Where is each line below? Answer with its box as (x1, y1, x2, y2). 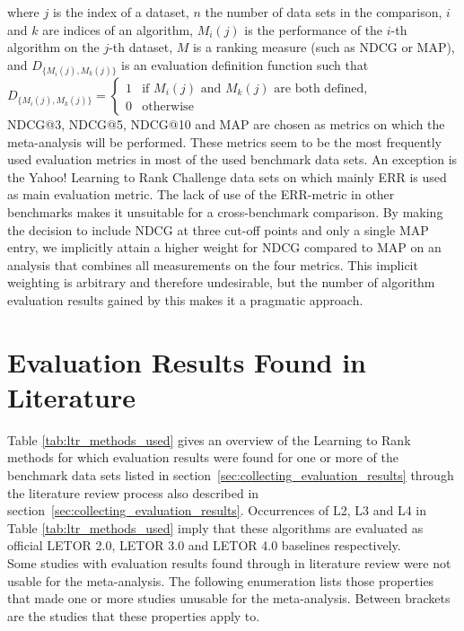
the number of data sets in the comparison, (205, 3, 442, 21)
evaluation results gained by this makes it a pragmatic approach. (7, 290, 363, 309)
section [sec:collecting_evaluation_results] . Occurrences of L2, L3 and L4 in (7, 501, 426, 520)
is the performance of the (244, 20, 383, 39)
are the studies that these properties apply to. (7, 606, 260, 625)
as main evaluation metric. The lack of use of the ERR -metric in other (7, 185, 395, 204)
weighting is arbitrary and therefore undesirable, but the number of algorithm (7, 273, 435, 292)
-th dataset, (109, 38, 173, 57)
